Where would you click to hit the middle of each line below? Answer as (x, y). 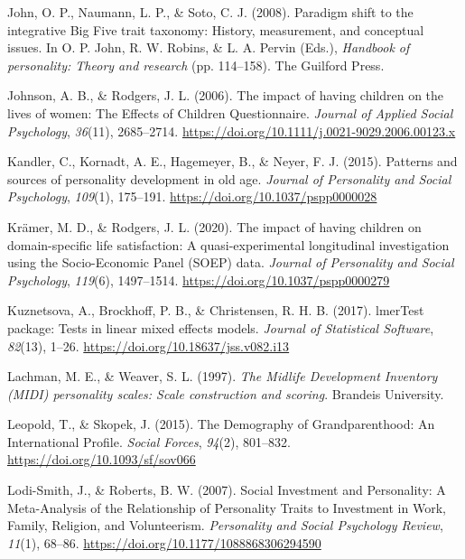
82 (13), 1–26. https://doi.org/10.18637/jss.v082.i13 (149, 345)
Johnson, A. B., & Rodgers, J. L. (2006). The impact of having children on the (226, 95)
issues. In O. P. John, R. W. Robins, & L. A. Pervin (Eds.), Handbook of (209, 47)
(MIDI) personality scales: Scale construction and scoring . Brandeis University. (226, 393)
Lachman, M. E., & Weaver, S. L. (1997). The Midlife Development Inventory (223, 376)
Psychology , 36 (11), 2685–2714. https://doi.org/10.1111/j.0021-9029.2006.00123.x (232, 130)
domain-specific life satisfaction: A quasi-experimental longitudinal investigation (228, 244)
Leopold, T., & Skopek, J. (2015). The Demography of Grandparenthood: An (221, 424)
